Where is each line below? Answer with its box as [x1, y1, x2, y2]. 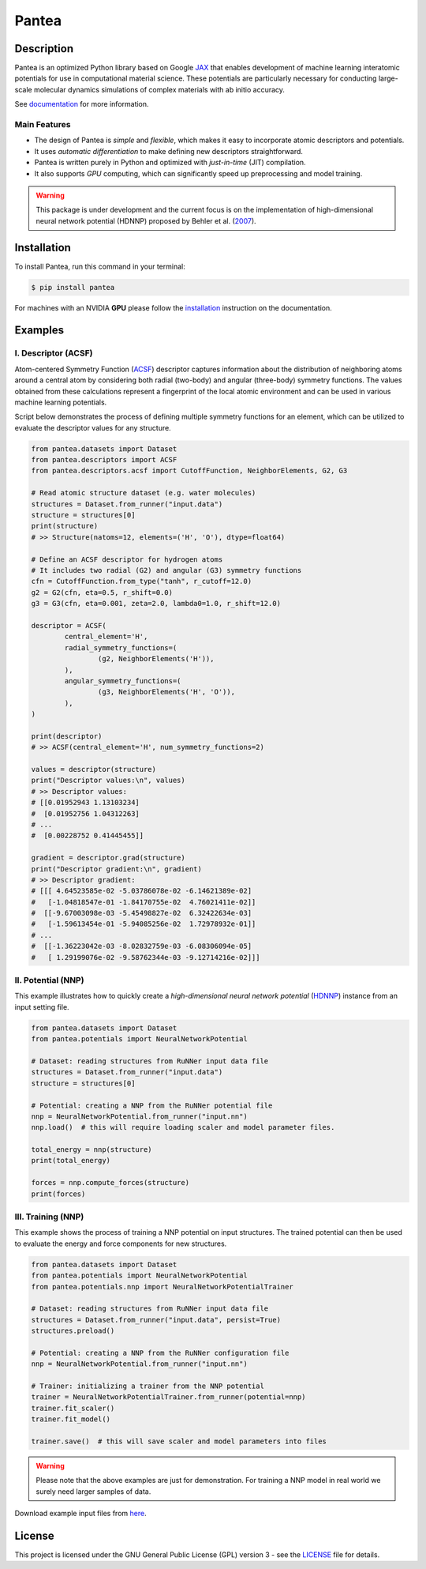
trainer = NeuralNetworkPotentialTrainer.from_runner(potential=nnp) [31, 1393, 306, 1402]
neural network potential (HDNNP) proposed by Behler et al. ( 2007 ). [35, 216, 256, 225]
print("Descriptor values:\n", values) [31, 776, 185, 785]
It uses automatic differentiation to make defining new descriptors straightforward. [34, 146, 304, 156]
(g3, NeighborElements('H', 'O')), [97, 687, 236, 697]
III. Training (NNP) [14, 1211, 84, 1222]
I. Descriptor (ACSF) [14, 348, 93, 359]
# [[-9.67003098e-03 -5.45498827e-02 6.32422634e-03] [31, 909, 252, 918]
